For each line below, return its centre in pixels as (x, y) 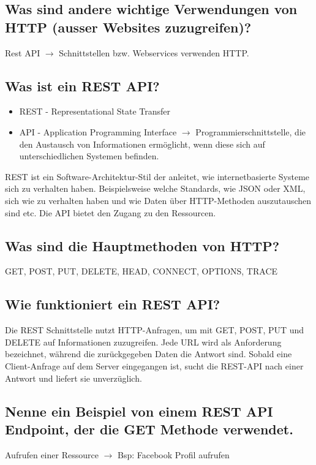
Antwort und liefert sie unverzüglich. (73, 378)
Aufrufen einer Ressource (52, 454)
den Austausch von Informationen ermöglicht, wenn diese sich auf (142, 144)
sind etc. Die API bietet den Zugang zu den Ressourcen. (111, 212)
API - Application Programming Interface (98, 131)
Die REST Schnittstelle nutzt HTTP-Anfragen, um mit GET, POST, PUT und (155, 330)
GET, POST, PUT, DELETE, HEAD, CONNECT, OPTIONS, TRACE (141, 271)
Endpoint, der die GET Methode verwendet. (149, 429)
